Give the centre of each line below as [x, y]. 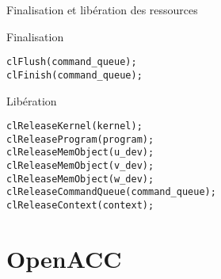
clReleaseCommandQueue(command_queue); [111, 192]
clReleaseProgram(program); [80, 139]
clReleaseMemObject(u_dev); [80, 153]
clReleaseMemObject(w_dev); [80, 179]
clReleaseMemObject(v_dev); [80, 166]
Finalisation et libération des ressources [102, 10]
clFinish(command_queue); [74, 75]
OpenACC [64, 258]
